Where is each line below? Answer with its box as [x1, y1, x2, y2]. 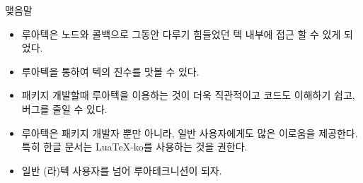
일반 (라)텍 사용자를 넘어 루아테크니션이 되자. [21, 163, 222, 177]
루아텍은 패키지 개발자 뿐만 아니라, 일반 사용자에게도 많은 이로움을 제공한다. [21, 125, 358, 140]
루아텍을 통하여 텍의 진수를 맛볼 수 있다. [21, 64, 200, 78]
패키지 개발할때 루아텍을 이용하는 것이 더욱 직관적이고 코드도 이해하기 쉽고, [21, 88, 355, 102]
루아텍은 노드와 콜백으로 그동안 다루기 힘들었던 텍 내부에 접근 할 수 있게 [21, 26, 341, 41]
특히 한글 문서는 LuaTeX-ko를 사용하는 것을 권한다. [21, 139, 248, 154]
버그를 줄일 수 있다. [21, 101, 108, 116]
